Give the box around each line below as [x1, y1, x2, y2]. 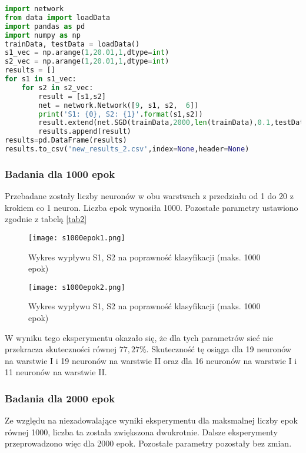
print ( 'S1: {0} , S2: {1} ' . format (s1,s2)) [38, 110, 203, 118]
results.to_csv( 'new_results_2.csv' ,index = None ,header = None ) [5, 145, 250, 153]
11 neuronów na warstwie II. [5, 366, 107, 378]
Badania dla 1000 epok [5, 166, 115, 181]
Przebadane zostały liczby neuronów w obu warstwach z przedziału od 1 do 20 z [5, 190, 294, 202]
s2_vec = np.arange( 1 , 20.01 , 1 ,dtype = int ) [5, 57, 169, 66]
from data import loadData [5, 13, 110, 22]
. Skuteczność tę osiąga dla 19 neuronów [146, 343, 291, 355]
